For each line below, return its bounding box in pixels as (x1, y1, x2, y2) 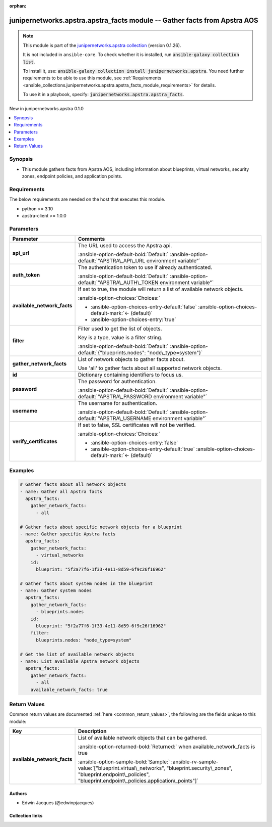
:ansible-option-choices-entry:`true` (91, 316, 176, 323)
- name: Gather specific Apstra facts (20, 531, 116, 537)
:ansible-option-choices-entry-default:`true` (91, 445, 195, 452)
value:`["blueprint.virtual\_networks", (78, 765, 166, 772)
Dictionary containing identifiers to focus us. (78, 372, 183, 379)
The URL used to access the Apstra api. (78, 242, 172, 249)
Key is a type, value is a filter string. (78, 334, 163, 341)
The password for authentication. (78, 378, 157, 385)
